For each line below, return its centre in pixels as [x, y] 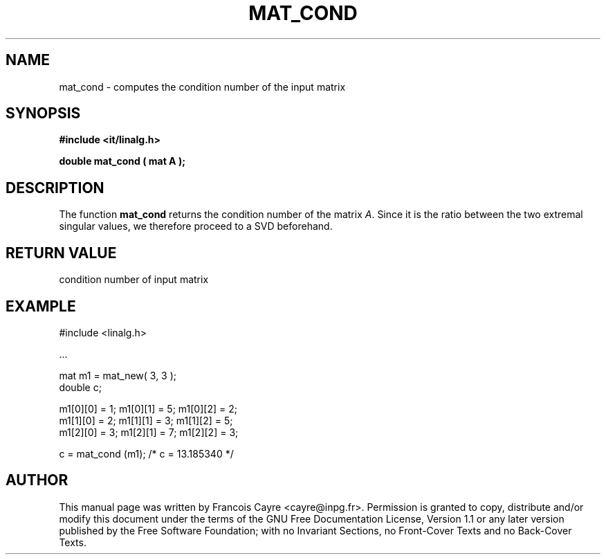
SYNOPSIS [43, 114]
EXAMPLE [41, 306]
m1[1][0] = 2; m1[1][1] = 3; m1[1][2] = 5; [146, 420]
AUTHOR [37, 480]
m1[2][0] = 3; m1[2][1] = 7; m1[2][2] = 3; [149, 432]
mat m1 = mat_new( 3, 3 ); [118, 375]
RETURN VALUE [61, 253]
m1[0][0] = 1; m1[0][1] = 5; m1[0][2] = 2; [148, 408]
